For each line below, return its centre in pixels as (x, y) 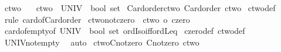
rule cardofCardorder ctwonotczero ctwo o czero (97, 19)
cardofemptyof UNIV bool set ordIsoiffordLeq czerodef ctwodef (125, 31)
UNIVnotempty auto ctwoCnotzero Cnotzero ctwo (102, 42)
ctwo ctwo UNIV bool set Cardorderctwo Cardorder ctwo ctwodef (140, 8)
